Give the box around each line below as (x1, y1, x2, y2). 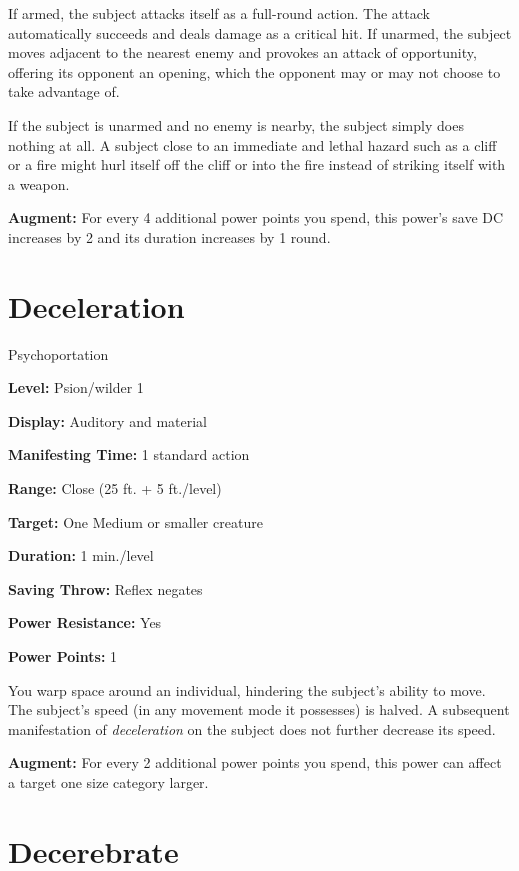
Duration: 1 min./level (8, 545, 154, 566)
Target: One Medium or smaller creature (8, 511, 263, 532)
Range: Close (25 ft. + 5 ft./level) (8, 478, 222, 499)
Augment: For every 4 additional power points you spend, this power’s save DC (8, 207, 504, 228)
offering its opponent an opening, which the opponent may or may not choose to (8, 61, 501, 82)
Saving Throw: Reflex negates (8, 578, 203, 599)
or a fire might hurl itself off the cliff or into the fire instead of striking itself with (8, 154, 506, 175)
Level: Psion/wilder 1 (8, 377, 144, 398)
